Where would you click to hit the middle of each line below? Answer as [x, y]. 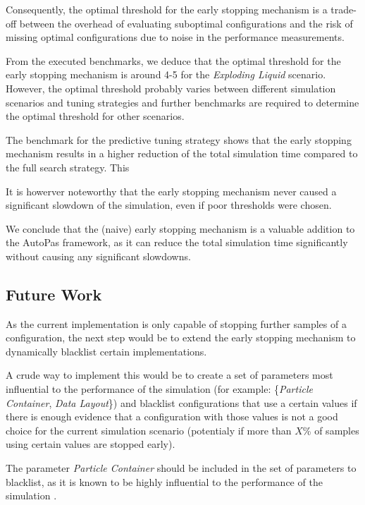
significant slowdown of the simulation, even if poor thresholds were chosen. [169, 205]
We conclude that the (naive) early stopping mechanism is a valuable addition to [180, 228]
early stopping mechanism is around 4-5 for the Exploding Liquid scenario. [166, 74]
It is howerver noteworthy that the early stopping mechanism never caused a [171, 191]
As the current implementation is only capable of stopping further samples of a [176, 323]
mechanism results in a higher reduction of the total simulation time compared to [182, 153]
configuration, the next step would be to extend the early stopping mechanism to [181, 337]
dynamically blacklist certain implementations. [106, 351]
